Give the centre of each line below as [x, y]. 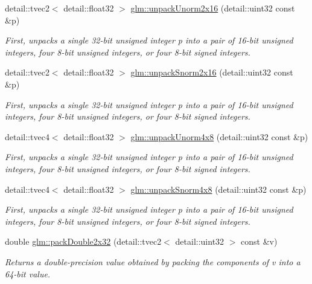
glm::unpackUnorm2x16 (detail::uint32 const [213, 8]
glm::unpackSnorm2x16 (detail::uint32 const [212, 72]
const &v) [259, 241]
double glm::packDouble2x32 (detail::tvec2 [83, 241]
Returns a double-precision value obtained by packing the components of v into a [153, 261]
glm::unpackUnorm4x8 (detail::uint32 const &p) [219, 136]
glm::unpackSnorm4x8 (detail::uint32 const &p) [218, 189]
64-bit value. [28, 273]
